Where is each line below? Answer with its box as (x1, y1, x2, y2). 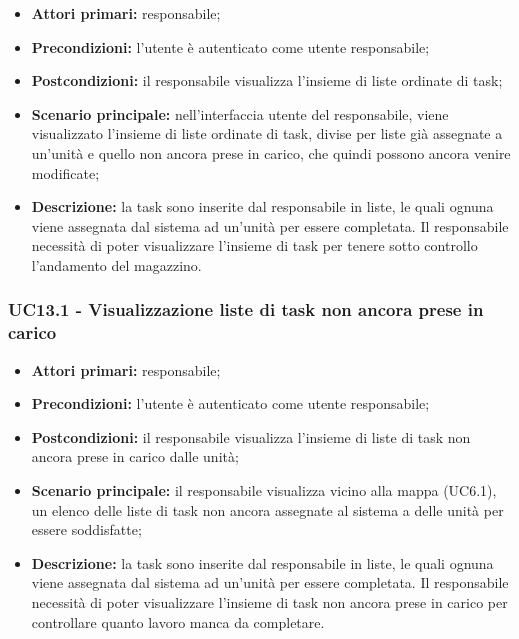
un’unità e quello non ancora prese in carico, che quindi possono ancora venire (31, 142, 511, 163)
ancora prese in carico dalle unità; (31, 446, 239, 467)
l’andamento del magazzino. (31, 254, 202, 275)
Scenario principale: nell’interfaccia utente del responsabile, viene (31, 103, 449, 124)
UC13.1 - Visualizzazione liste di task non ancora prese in (8, 297, 484, 322)
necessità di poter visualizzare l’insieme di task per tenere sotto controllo (31, 235, 478, 256)
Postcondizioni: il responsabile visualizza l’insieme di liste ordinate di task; (31, 70, 503, 91)
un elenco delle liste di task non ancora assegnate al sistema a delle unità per (31, 499, 504, 520)
